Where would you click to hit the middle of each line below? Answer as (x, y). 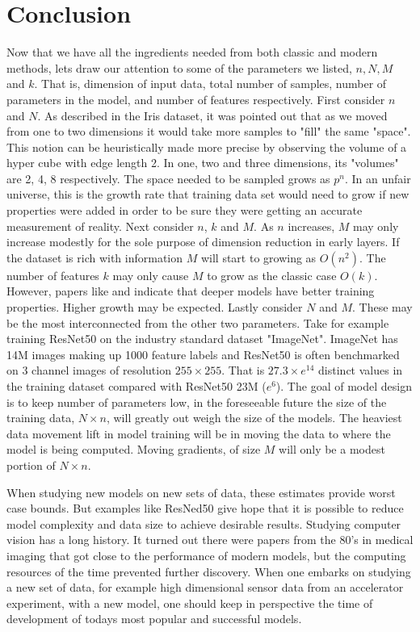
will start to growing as (258, 257)
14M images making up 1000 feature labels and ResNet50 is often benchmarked (203, 354)
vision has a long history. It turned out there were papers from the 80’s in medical (210, 540)
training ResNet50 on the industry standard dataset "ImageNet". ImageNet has (202, 339)
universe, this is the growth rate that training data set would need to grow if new (208, 194)
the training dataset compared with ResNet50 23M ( (136, 386)
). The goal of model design (344, 386)
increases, (311, 226)
